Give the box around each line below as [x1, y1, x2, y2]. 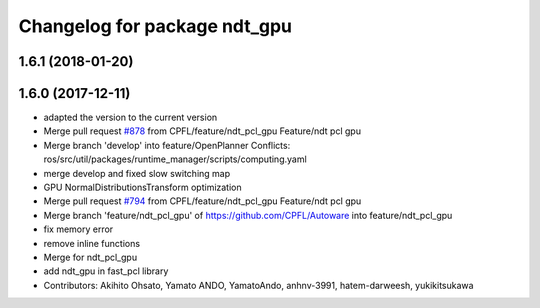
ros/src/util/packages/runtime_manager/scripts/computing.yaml [43, 153, 307, 165]
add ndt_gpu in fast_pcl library [43, 265, 169, 277]
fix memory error [43, 223, 114, 235]
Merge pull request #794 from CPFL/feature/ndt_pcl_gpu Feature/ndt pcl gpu [43, 195, 362, 207]
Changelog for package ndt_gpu [18, 15, 293, 37]
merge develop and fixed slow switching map [43, 167, 231, 179]
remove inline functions [43, 237, 140, 249]
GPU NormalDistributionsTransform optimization [43, 181, 242, 194]
